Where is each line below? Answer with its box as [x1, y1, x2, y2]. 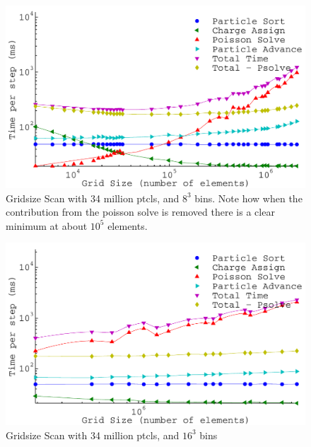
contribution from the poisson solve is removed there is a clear [6, 204, 275, 219]
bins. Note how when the [194, 190, 303, 205]
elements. [107, 218, 148, 233]
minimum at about [6, 218, 88, 233]
